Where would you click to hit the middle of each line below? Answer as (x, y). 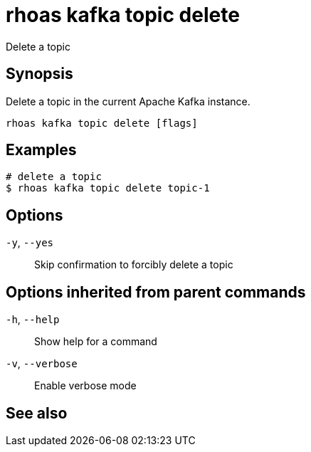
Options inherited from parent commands (156, 292)
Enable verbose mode (85, 386)
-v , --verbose (42, 364)
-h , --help (33, 320)
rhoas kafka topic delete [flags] (102, 123)
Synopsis (39, 74)
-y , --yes (30, 243)
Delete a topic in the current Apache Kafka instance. (128, 101)
